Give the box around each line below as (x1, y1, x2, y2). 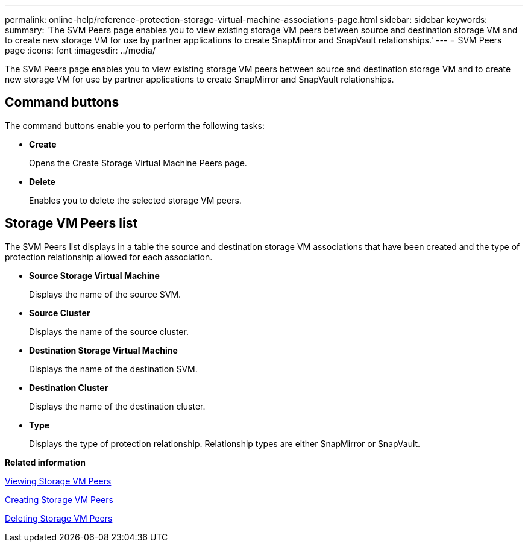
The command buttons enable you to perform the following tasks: (5, 120, 265, 131)
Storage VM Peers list (5, 216, 138, 231)
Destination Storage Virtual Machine (29, 345, 178, 355)
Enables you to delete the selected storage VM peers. (29, 195, 242, 205)
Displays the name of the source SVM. (29, 289, 181, 299)
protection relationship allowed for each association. (5, 251, 213, 262)
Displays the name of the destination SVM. (29, 363, 198, 374)
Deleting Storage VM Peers (5, 513, 113, 524)
